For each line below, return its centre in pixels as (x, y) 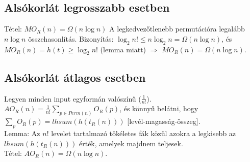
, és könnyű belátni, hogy (159, 108)
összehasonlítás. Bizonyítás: (71, 38)
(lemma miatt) (123, 49)
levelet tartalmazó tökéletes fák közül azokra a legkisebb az (144, 133)
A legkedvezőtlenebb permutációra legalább (177, 29)
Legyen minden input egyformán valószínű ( (73, 98)
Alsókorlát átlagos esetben (75, 77)
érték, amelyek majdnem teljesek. (131, 143)
